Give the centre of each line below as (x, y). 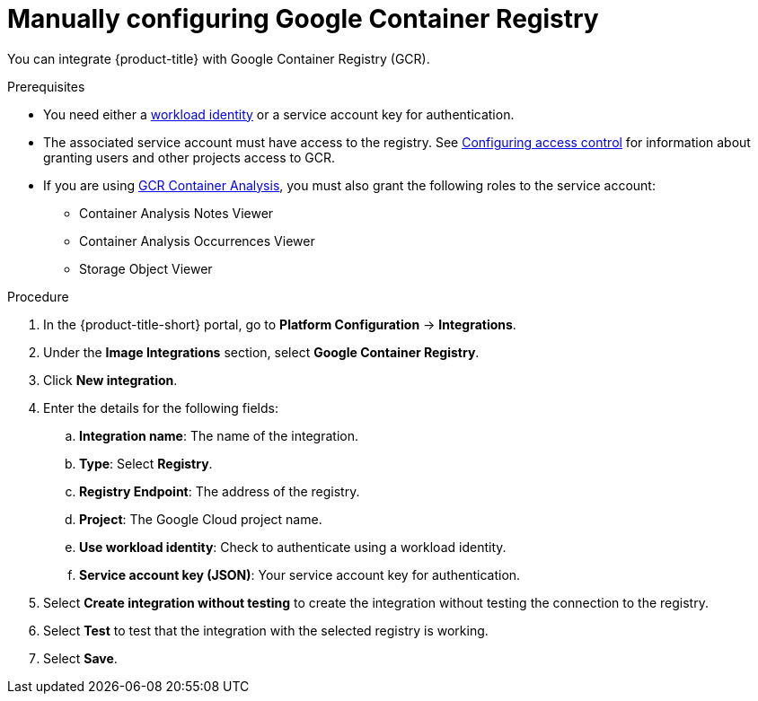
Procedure (38, 296)
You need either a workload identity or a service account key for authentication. (279, 114)
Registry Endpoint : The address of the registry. (220, 491)
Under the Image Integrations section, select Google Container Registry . (261, 352)
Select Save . (80, 658)
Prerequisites (46, 86)
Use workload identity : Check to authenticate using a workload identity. (293, 547)
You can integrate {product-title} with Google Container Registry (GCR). (219, 58)
